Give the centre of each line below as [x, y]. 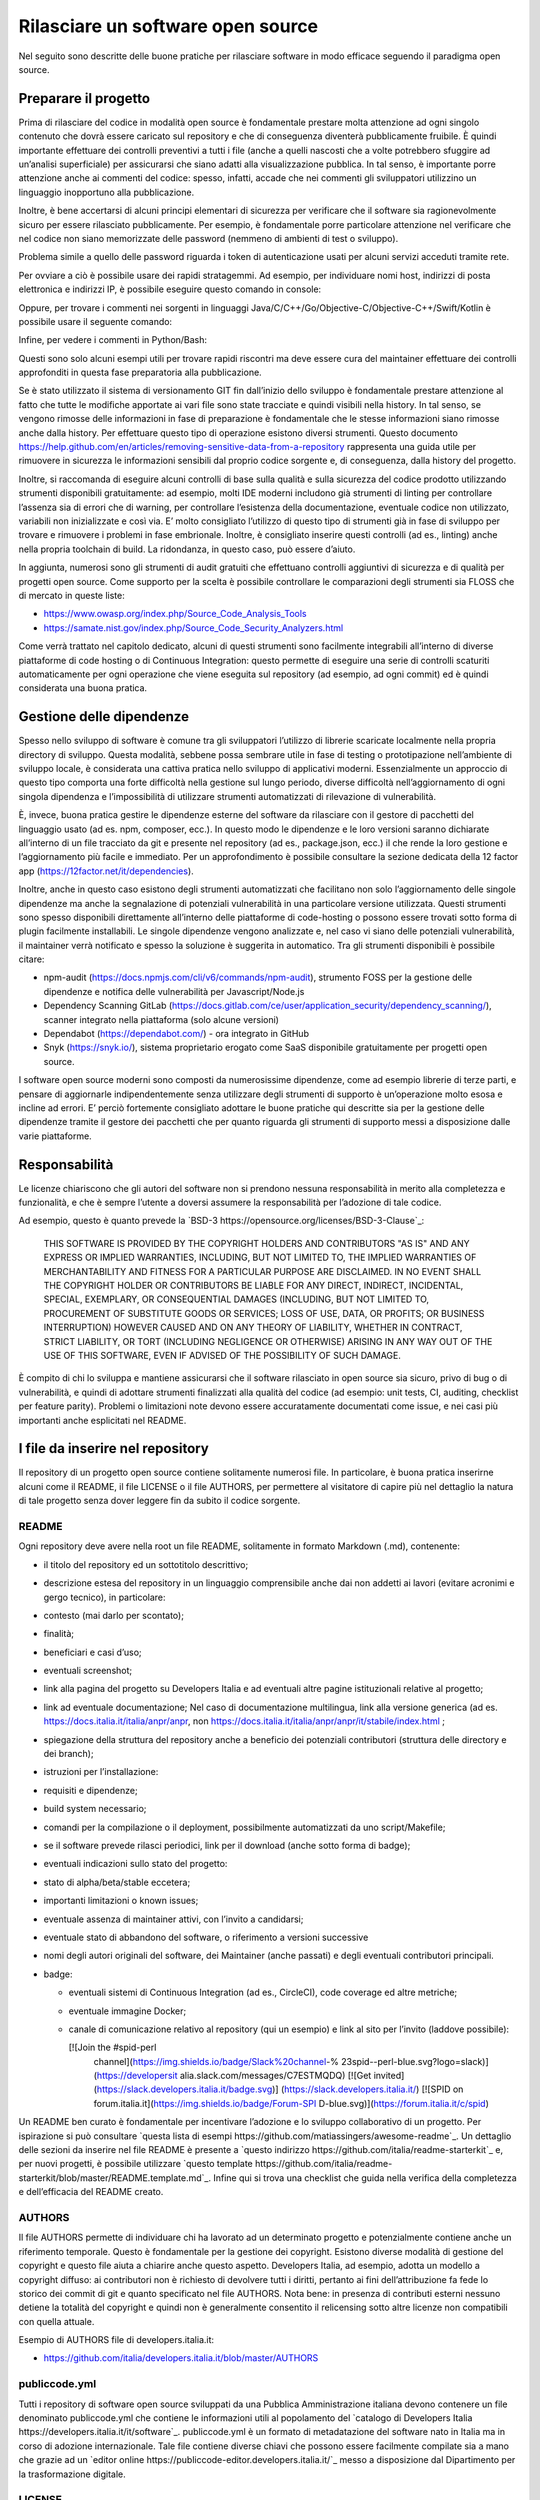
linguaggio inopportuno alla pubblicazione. [106, 192]
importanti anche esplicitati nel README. [102, 1420]
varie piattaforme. [55, 1136]
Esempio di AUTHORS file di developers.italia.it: [116, 2340]
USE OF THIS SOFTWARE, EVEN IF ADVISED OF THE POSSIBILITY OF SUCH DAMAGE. [222, 1355]
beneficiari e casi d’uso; [92, 1652]
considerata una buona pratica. [83, 688]
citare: [31, 959]
